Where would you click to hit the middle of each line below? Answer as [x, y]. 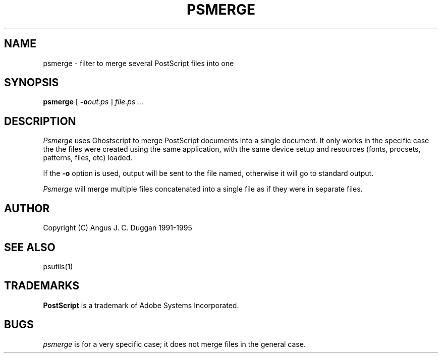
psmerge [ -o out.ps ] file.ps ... [93, 102]
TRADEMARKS [42, 286]
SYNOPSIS [32, 83]
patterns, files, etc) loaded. [88, 158]
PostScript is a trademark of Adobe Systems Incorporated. [141, 305]
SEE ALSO [30, 247]
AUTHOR [27, 208]
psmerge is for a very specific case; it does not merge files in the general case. [174, 344]
